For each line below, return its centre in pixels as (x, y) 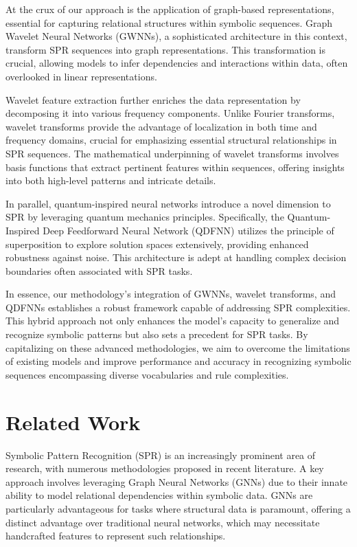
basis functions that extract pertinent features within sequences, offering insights (175, 167)
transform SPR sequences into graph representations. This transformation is (166, 49)
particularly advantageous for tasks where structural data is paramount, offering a (178, 508)
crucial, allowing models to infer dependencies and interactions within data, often (177, 63)
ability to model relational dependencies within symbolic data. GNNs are (159, 495)
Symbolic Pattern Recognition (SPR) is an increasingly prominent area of (161, 455)
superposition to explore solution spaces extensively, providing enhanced (157, 244)
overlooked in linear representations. (81, 76)
